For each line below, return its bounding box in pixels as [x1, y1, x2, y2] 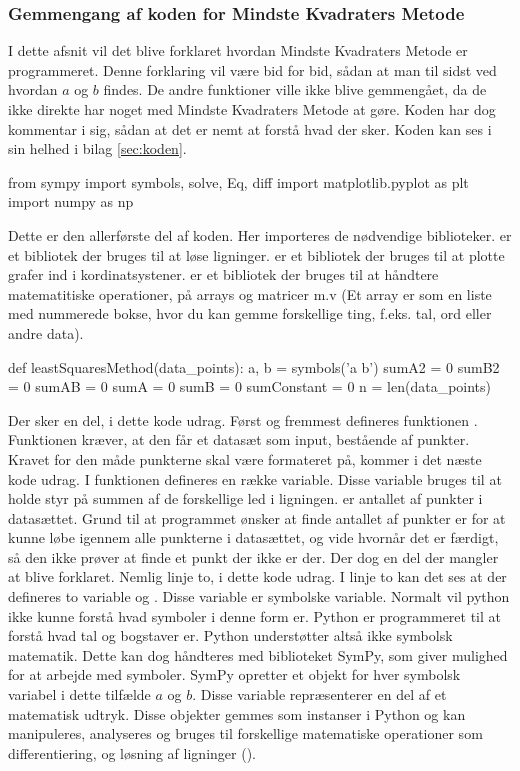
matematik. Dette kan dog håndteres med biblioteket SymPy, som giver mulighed [8, 644, 508, 665]
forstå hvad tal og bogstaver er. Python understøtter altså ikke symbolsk [8, 625, 453, 646]
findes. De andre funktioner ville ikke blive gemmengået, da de [103, 79, 487, 100]
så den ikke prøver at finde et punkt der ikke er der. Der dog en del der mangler [8, 546, 499, 567]
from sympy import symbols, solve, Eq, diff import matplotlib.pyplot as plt [8, 171, 469, 192]
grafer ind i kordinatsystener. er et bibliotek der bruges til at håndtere [8, 264, 439, 285]
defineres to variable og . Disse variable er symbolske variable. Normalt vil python [8, 586, 510, 607]
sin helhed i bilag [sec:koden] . [8, 138, 187, 159]
